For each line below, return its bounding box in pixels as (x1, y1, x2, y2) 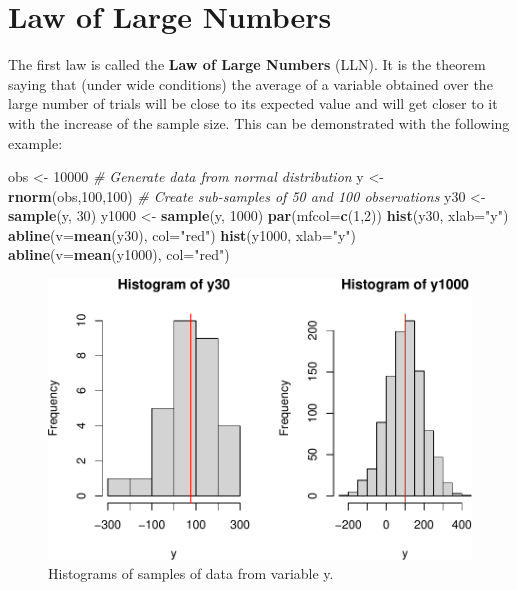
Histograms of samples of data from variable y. (48, 563, 334, 584)
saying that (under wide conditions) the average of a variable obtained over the (8, 73, 493, 94)
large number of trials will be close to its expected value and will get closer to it (8, 93, 498, 114)
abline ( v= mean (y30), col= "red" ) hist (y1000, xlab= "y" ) (8, 224, 356, 245)
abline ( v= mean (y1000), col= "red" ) (8, 244, 230, 265)
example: (8, 132, 63, 153)
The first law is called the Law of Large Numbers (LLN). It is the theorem (8, 54, 486, 75)
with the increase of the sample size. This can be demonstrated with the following (8, 112, 510, 133)
